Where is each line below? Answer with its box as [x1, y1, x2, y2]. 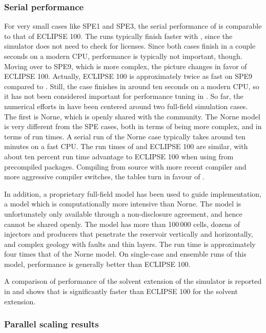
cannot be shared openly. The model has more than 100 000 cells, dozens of [4, 218, 240, 229]
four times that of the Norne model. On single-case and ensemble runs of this [4, 248, 247, 259]
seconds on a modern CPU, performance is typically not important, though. [4, 51, 242, 61]
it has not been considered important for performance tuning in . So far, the [4, 91, 243, 101]
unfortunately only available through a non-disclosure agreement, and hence [4, 208, 242, 219]
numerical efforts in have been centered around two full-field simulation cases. [4, 100, 248, 111]
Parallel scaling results [4, 318, 99, 330]
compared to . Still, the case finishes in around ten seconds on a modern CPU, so [4, 80, 259, 91]
